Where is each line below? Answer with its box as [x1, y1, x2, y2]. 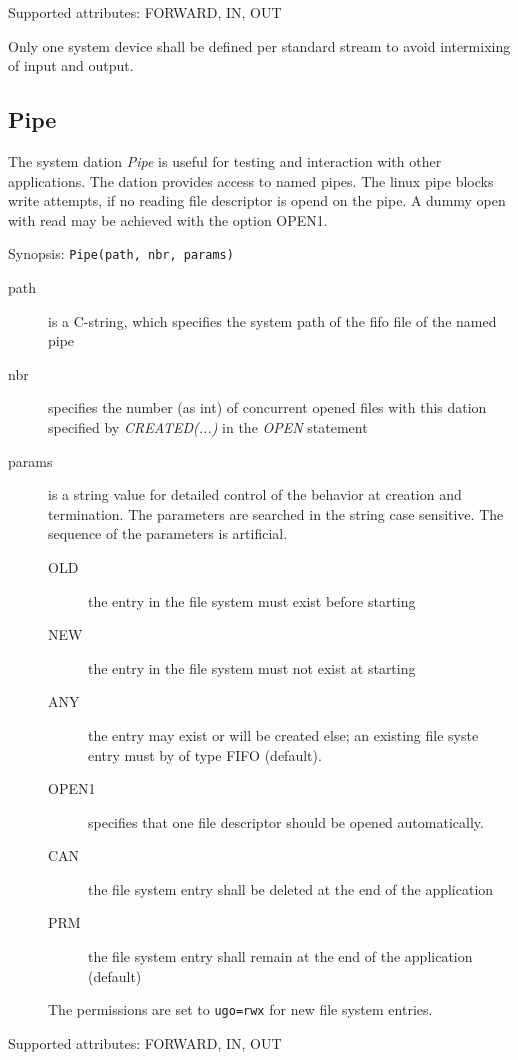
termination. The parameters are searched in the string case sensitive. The [48, 503, 504, 524]
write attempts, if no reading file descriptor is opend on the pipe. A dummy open [8, 190, 506, 211]
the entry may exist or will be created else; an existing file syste [88, 724, 479, 745]
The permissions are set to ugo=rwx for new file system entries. [48, 999, 433, 1020]
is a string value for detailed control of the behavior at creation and [48, 484, 462, 505]
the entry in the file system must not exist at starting [88, 657, 416, 678]
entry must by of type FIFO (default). [88, 744, 322, 765]
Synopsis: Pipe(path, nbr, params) [8, 243, 234, 264]
